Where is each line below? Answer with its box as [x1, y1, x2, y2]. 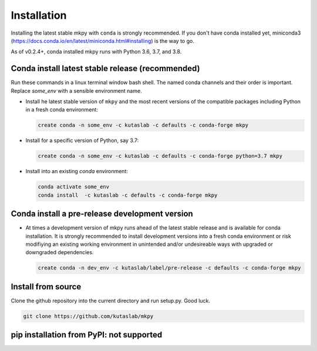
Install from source [11, 282, 82, 292]
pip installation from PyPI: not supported [11, 330, 163, 340]
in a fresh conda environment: [25, 106, 98, 113]
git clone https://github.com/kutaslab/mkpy [23, 313, 154, 319]
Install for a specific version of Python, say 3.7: [25, 137, 139, 144]
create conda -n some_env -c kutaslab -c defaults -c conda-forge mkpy [38, 122, 249, 129]
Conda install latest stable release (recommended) [11, 63, 200, 73]
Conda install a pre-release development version [11, 209, 193, 219]
